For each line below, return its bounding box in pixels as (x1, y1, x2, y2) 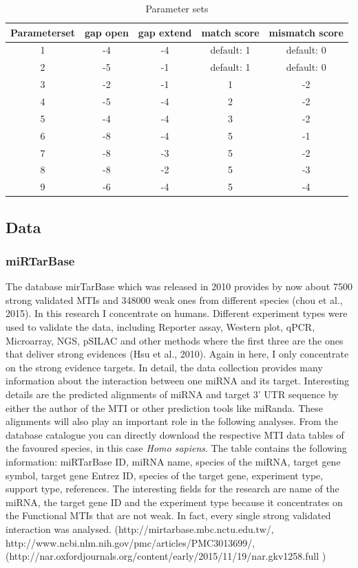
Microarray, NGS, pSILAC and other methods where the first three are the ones (6, 333, 344, 347)
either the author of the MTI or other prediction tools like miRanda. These (6, 400, 323, 415)
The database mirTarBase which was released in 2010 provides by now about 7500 (6, 279, 352, 294)
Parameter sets (145, 1, 209, 15)
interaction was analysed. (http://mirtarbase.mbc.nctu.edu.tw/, (6, 521, 274, 536)
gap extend (138, 25, 192, 39)
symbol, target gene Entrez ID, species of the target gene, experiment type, (6, 468, 324, 482)
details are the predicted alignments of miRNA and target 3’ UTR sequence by (6, 387, 339, 402)
